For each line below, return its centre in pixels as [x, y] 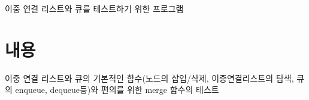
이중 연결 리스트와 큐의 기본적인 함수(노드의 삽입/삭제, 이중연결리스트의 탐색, [149, 78]
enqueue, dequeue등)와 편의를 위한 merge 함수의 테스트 [117, 90]
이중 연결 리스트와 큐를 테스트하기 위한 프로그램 [94, 8]
